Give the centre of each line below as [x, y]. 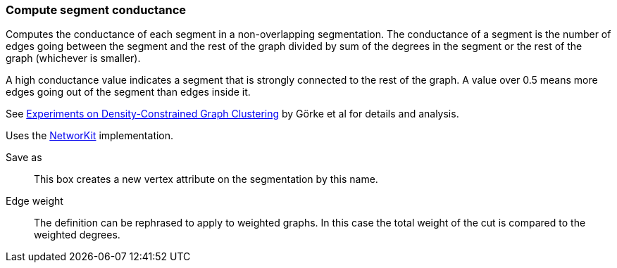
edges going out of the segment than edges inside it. [128, 92]
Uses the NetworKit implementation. [90, 136]
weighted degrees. [77, 235]
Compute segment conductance [96, 10]
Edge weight [35, 201]
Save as [24, 158]
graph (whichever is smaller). [73, 58]
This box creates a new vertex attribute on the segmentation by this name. [206, 179]
